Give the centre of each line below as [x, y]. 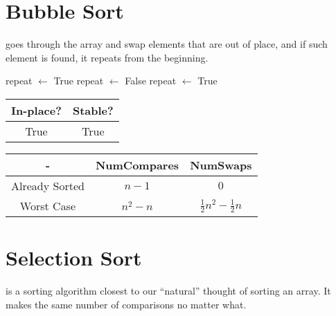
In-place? [36, 110]
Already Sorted [48, 185]
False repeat [151, 81]
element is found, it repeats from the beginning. [107, 57]
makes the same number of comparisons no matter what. [126, 304]
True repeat [79, 81]
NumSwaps [221, 165]
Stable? [93, 110]
